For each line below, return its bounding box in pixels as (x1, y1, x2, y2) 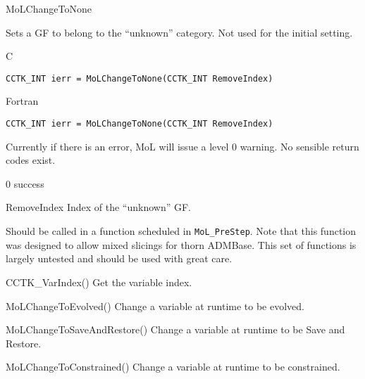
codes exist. (6, 153, 56, 167)
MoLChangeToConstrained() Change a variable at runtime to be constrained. (6, 359, 340, 374)
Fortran (6, 94, 39, 108)
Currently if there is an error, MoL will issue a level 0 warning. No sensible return (6, 139, 359, 153)
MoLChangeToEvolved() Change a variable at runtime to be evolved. (6, 298, 304, 313)
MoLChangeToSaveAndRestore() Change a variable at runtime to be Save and (6, 322, 345, 337)
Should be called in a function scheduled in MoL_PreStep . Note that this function (6, 224, 357, 238)
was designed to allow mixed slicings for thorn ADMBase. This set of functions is (6, 237, 357, 252)
